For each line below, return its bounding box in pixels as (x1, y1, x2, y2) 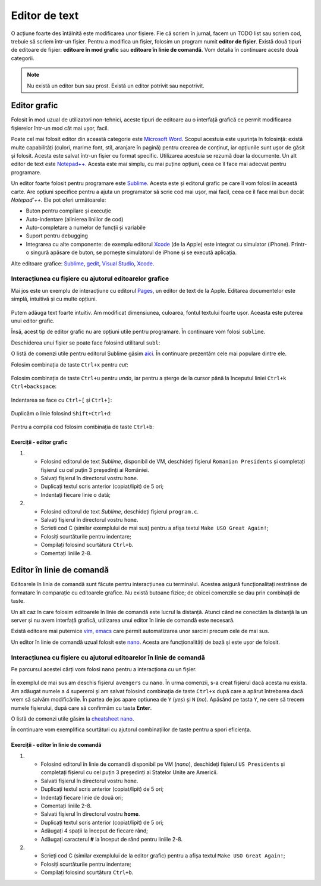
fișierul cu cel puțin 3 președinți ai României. (40, 466, 149, 473)
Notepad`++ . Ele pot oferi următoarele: (11, 196, 106, 204)
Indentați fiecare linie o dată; (40, 491, 111, 498)
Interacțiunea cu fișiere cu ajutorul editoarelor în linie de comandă (11, 653, 205, 662)
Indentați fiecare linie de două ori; (40, 794, 123, 801)
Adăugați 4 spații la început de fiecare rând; (40, 827, 149, 834)
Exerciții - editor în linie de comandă (11, 741, 102, 749)
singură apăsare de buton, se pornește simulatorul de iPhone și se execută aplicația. (30, 249, 237, 256)
